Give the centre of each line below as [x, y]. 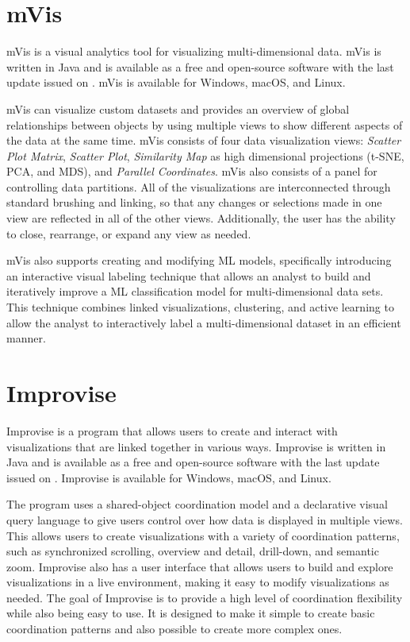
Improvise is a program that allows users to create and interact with [172, 430]
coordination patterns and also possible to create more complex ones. [174, 629]
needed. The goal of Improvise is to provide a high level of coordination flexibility [205, 597]
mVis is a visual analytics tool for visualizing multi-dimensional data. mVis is [194, 51]
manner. [26, 338]
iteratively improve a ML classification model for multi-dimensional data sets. [195, 291]
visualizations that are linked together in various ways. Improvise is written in [196, 446]
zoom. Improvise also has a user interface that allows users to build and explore [200, 566]
